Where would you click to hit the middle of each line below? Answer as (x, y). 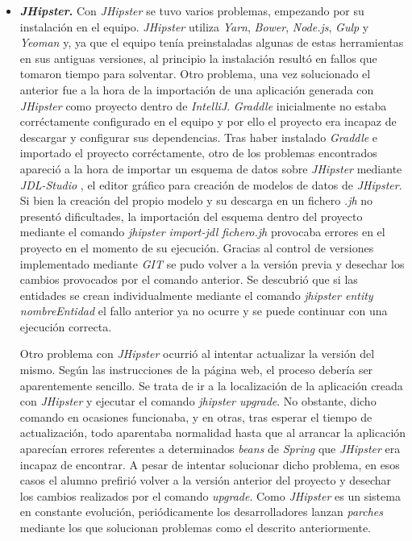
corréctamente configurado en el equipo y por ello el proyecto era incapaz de (208, 121)
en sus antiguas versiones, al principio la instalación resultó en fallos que (198, 58)
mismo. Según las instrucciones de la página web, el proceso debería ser (196, 370)
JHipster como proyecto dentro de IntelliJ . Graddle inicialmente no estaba (203, 105)
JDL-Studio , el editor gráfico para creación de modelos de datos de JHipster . (211, 184)
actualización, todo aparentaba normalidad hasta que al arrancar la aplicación (213, 433)
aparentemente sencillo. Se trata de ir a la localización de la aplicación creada (211, 385)
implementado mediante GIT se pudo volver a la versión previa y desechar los (212, 263)
